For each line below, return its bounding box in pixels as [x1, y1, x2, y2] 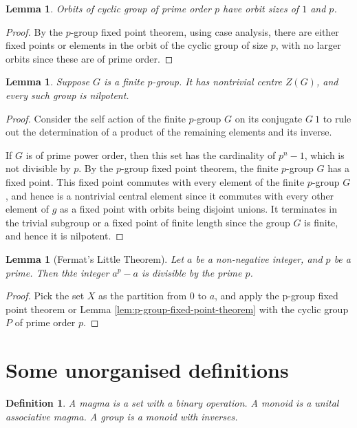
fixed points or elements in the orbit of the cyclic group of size [6, 38, 268, 52]
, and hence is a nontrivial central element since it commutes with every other [6, 188, 334, 202]
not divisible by [6, 161, 71, 175]
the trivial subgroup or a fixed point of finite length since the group [6, 215, 290, 229]
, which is [304, 147, 345, 162]
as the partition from [98, 288, 187, 303]
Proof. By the [6, 24, 63, 39]
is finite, [304, 215, 338, 229]
